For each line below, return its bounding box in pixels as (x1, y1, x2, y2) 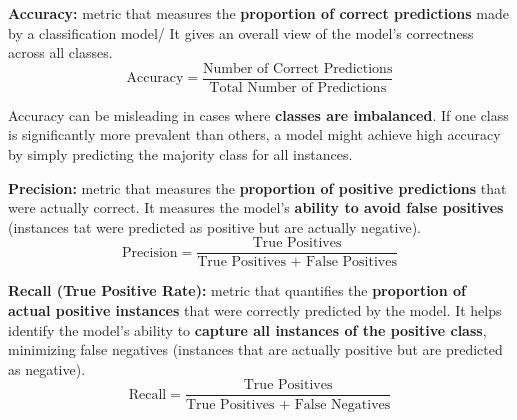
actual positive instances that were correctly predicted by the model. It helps (8, 300, 502, 321)
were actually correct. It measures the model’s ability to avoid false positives (8, 197, 504, 218)
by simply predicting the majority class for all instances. (8, 144, 353, 165)
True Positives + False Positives (197, 255, 397, 270)
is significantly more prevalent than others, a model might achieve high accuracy (8, 124, 501, 145)
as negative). (8, 358, 86, 379)
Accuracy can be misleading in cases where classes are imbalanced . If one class (8, 104, 509, 125)
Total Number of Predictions (209, 80, 387, 95)
